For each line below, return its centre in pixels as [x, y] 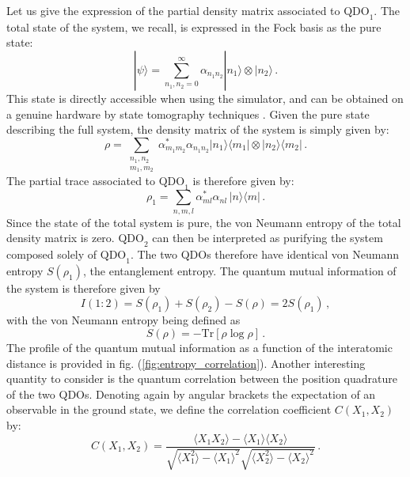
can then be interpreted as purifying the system [268, 238]
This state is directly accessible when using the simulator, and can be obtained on [205, 98]
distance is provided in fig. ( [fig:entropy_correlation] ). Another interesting [186, 363]
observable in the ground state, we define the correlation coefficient [169, 409]
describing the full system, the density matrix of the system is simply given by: [198, 129]
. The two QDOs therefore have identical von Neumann [264, 254]
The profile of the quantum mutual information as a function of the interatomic [199, 347]
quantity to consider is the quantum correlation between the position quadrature [202, 379]
